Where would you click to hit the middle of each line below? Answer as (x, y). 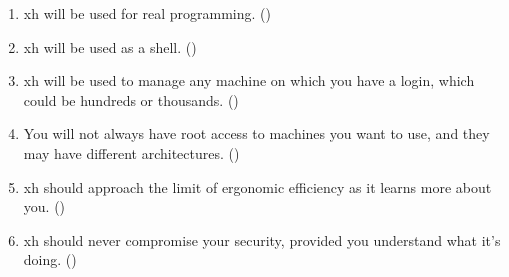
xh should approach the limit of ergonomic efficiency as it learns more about (257, 186)
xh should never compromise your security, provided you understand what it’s (262, 239)
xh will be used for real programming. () (147, 13)
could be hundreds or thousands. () (131, 99)
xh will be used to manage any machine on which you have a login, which (249, 80)
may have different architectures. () (131, 152)
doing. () (50, 259)
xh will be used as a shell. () (110, 46)
